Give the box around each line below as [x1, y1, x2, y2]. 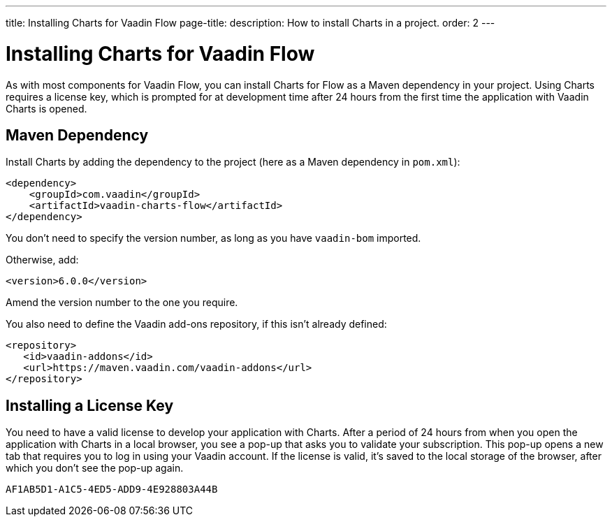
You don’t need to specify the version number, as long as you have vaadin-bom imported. [6, 232, 421, 245]
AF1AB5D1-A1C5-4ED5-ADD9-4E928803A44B [6, 484, 218, 495]
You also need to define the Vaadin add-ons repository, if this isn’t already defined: [6, 318, 387, 331]
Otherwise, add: [6, 254, 79, 266]
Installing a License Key [6, 396, 174, 414]
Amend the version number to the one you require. [6, 296, 238, 309]
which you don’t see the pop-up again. [6, 462, 184, 474]
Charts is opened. [6, 102, 87, 115]
